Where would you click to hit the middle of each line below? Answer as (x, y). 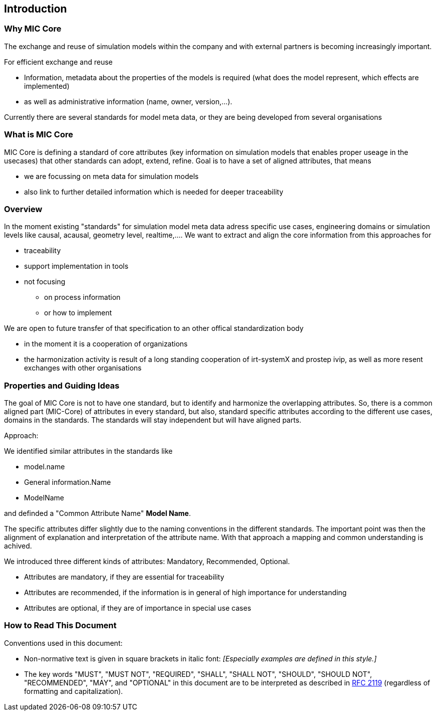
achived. (18, 546)
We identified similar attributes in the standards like (88, 451)
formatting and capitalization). (74, 691)
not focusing (45, 282)
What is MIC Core (39, 135)
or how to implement (78, 313)
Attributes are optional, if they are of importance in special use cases (138, 608)
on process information (82, 297)
